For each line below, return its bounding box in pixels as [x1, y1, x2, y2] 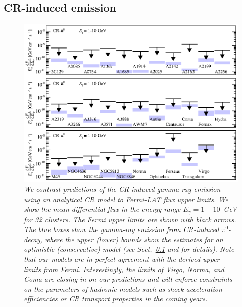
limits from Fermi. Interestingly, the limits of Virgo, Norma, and [24, 263, 224, 274]
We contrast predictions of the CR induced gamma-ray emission [24, 183, 221, 194]
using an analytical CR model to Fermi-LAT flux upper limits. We [24, 194, 228, 204]
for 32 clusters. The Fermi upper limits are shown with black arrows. [24, 214, 236, 224]
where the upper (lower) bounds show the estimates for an [44, 234, 223, 244]
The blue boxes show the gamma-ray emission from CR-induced [24, 224, 219, 235]
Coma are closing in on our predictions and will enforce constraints [24, 274, 232, 284]
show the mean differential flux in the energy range [24, 204, 181, 214]
